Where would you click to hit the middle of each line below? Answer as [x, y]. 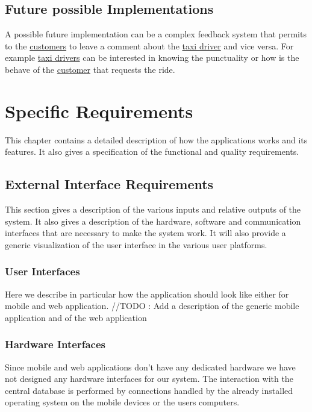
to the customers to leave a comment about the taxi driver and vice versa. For [149, 45]
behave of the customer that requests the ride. [90, 69]
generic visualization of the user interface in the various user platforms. [136, 244]
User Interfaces [42, 271]
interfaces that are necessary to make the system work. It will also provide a [145, 233]
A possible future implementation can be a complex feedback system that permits [156, 34]
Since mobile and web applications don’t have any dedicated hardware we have [150, 367]
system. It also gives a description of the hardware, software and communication [153, 221]
